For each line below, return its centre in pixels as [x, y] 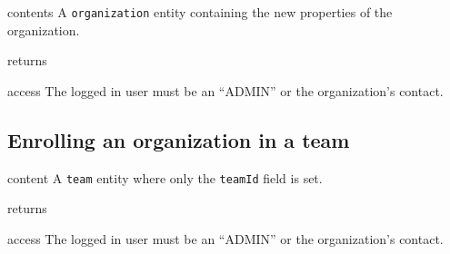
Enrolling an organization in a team [179, 139]
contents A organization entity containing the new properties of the [200, 12]
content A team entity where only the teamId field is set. [165, 177]
